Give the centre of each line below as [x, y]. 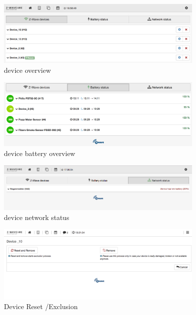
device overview [28, 70]
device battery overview [40, 153]
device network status [37, 217]
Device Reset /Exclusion [41, 306]
